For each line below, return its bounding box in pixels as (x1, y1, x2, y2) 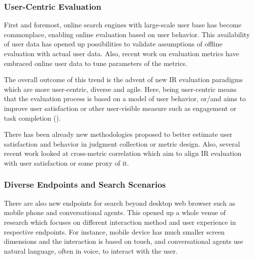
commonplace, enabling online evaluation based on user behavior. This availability (4, 29, 250, 39)
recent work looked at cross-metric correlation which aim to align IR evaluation (4, 148, 242, 158)
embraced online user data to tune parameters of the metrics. (4, 58, 188, 68)
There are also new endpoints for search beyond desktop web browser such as (4, 197, 235, 208)
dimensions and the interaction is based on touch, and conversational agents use (4, 236, 243, 246)
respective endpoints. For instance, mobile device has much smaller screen (4, 226, 225, 237)
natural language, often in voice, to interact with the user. (4, 245, 178, 256)
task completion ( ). (4, 112, 61, 123)
